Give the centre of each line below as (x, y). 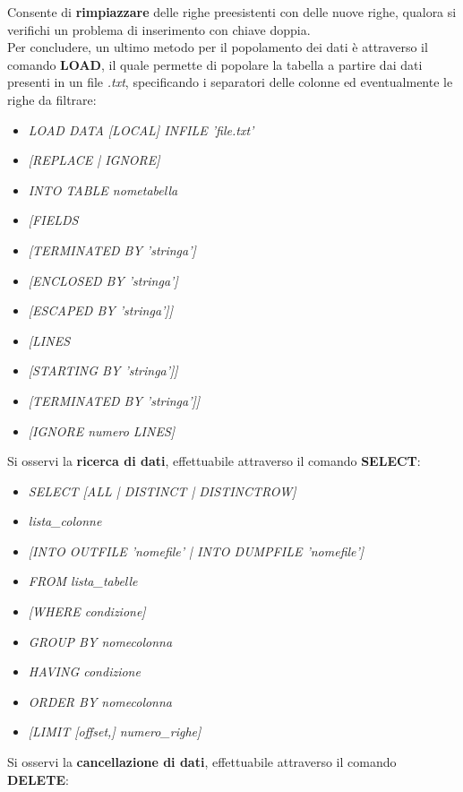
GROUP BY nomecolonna (100, 641)
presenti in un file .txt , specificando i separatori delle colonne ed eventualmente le (230, 82)
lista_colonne (65, 521)
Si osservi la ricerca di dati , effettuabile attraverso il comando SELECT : (214, 461)
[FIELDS (53, 220)
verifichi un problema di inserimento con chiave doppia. (159, 29)
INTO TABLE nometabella (103, 189)
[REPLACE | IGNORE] (94, 160)
